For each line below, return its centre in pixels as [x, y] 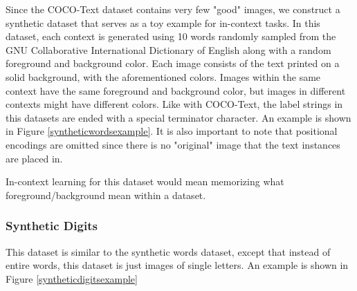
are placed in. [34, 158]
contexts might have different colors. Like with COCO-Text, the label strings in [174, 104]
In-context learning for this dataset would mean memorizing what [145, 181]
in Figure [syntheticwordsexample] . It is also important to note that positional [172, 131]
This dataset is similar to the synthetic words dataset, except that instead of [168, 251]
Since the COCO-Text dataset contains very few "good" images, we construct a [173, 9]
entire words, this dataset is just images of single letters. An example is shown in [177, 265]
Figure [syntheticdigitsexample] [72, 278]
